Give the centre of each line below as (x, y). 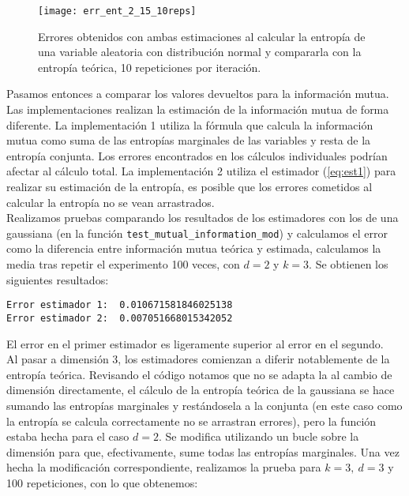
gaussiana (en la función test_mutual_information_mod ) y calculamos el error (197, 233)
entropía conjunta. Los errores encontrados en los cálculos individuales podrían (197, 155)
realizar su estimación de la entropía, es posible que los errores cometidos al (189, 186)
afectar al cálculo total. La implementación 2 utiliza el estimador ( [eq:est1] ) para (201, 171)
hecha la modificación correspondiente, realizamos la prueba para (164, 467)
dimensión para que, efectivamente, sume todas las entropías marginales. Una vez (203, 451)
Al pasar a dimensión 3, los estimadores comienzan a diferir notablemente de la (198, 359)
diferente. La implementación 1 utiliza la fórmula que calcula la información (190, 124)
